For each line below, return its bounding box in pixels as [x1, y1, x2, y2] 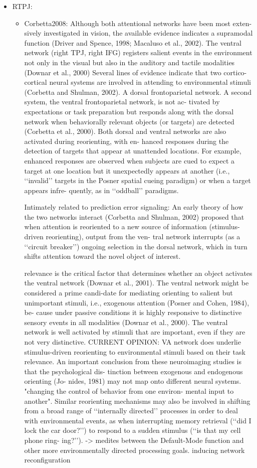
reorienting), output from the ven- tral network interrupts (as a [46, 231, 240, 242]
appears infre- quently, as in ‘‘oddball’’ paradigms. [24, 185, 179, 195]
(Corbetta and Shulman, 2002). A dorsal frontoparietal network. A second [24, 86, 252, 97]
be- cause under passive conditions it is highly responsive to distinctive [24, 307, 242, 318]
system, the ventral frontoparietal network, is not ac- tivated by [24, 96, 220, 107]
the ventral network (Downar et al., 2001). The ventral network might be [24, 277, 249, 288]
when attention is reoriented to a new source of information [24, 221, 207, 232]
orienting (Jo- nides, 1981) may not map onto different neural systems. [24, 376, 241, 386]
